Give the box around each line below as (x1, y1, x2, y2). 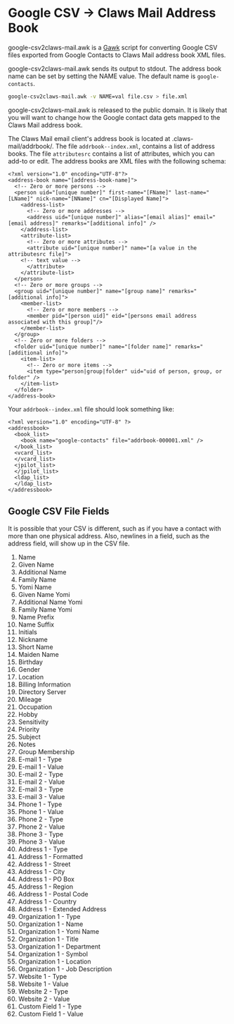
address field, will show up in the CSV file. (8, 539, 130, 548)
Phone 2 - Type (18, 815, 64, 823)
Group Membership (18, 747, 75, 755)
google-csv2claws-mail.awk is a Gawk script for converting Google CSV (8, 43, 218, 51)
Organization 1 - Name (18, 920, 84, 928)
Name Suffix (18, 620, 55, 629)
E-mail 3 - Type (18, 784, 64, 794)
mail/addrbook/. (8, 142, 55, 150)
